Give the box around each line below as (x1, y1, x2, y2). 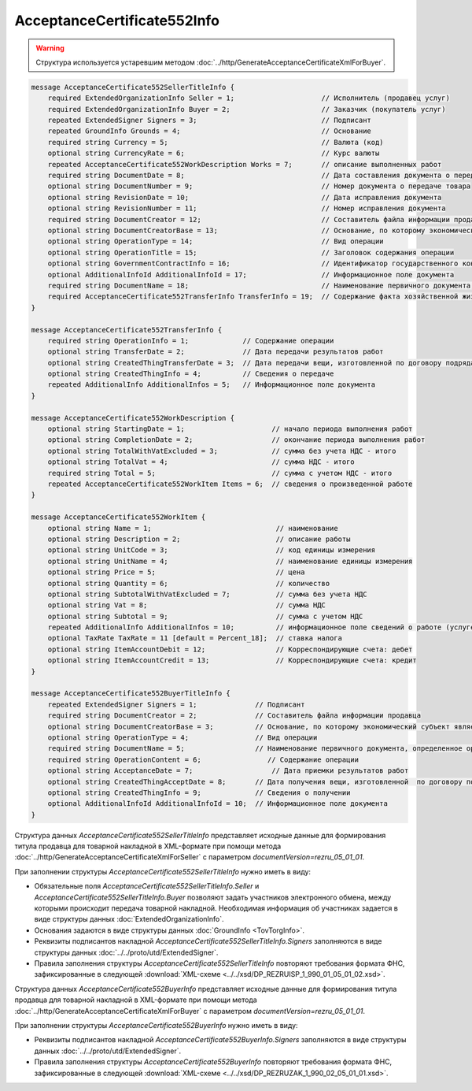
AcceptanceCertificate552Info (14, 12, 220, 29)
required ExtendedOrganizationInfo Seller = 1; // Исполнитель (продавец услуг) (47, 94, 450, 102)
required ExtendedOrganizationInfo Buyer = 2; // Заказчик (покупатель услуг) (47, 105, 446, 113)
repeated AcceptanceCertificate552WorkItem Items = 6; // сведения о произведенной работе (47, 479, 413, 488)
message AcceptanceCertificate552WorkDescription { (31, 414, 235, 422)
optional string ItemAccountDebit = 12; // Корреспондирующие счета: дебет (47, 644, 413, 654)
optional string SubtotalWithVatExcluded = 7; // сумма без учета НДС (47, 589, 367, 599)
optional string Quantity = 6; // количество (47, 579, 330, 588)
